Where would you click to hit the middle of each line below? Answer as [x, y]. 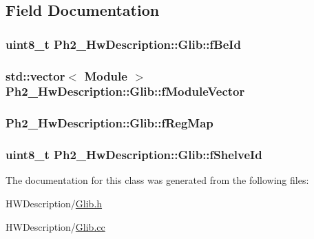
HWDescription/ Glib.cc [55, 226]
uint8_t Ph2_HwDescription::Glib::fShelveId [134, 155]
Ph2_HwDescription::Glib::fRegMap [109, 123]
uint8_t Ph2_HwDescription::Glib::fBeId [123, 44]
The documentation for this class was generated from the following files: [157, 180]
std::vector [35, 75]
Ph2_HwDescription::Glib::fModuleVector [125, 91]
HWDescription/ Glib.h [54, 204]
